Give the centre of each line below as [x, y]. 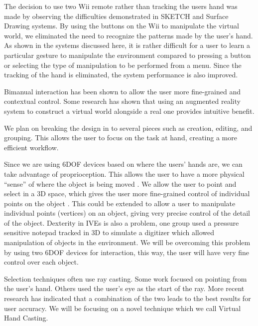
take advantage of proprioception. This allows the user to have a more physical [124, 173]
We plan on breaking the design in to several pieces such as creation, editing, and [128, 128]
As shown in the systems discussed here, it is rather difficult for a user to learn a [127, 45]
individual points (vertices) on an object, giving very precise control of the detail [127, 213]
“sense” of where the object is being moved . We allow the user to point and [120, 183]
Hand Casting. [26, 318]
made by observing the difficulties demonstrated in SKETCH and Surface [116, 16]
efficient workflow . [31, 147]
